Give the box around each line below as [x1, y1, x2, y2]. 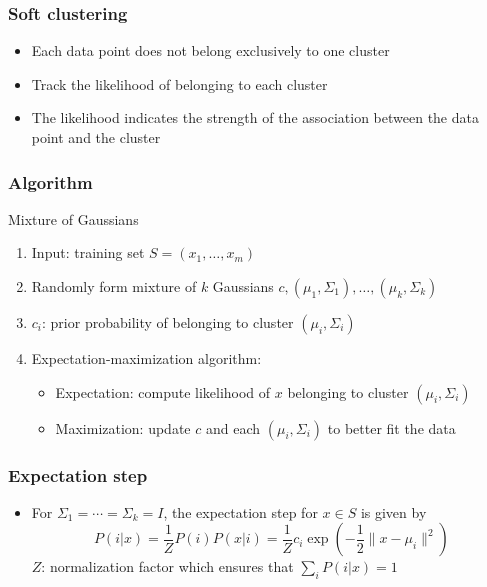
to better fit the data [327, 417, 456, 438]
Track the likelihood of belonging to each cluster [31, 73, 328, 94]
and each [205, 417, 261, 438]
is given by [360, 501, 427, 522]
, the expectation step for [163, 501, 318, 522]
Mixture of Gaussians [8, 208, 139, 229]
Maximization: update [55, 417, 191, 438]
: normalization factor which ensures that [41, 556, 294, 577]
